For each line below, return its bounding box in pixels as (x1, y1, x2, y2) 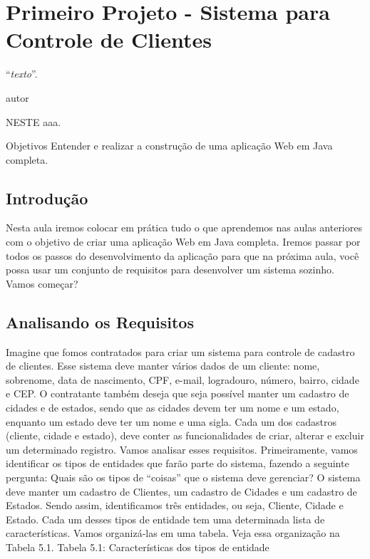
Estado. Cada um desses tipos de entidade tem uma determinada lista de (6, 511, 325, 526)
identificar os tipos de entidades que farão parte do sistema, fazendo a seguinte (6, 456, 349, 471)
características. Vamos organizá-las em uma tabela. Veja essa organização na (6, 526, 340, 540)
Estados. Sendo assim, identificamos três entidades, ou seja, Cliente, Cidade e (6, 498, 344, 513)
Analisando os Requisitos (6, 310, 194, 333)
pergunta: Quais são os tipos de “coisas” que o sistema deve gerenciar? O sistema (6, 470, 361, 484)
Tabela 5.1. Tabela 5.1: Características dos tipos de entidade (6, 539, 269, 554)
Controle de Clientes (6, 25, 212, 54)
